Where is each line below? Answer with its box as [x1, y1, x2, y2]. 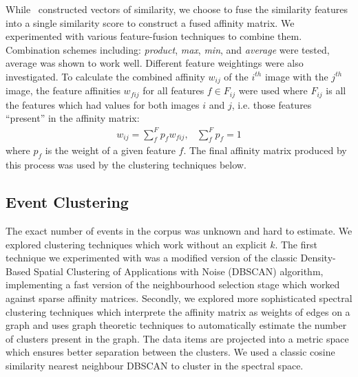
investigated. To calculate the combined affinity [6, 69, 205, 83]
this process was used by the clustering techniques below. [6, 158, 246, 172]
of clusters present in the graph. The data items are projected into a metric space [6, 331, 349, 345]
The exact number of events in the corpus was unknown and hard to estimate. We [6, 223, 352, 237]
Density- [300, 250, 336, 265]
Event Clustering [6, 191, 129, 213]
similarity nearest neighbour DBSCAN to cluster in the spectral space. [6, 358, 304, 372]
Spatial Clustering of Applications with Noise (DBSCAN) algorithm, [34, 263, 324, 278]
